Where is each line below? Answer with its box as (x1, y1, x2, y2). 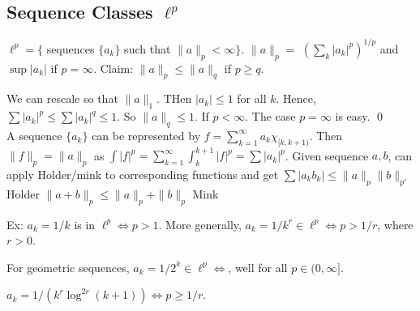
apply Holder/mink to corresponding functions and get (6, 165, 279, 182)
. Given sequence (285, 147, 369, 164)
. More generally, (158, 215, 242, 232)
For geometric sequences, (6, 258, 130, 275)
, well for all (228, 258, 288, 275)
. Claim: (93, 59, 134, 76)
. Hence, (276, 90, 316, 107)
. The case (245, 108, 296, 125)
